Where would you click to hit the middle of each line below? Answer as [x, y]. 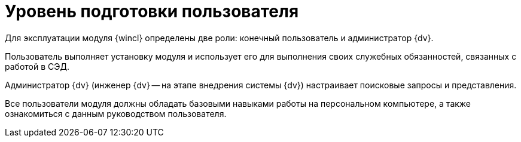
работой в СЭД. [37, 66]
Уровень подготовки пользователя [152, 11]
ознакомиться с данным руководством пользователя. [116, 113]
